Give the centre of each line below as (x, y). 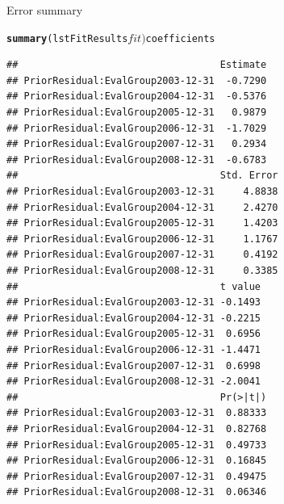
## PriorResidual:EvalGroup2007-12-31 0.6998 (134, 365)
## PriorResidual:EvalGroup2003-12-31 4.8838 (142, 191)
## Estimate (137, 65)
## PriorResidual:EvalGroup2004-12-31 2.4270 (142, 207)
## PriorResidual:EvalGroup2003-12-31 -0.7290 (137, 80)
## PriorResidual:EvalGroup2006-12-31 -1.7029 (137, 128)
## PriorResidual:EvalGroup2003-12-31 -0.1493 (134, 302)
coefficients (180, 38)
